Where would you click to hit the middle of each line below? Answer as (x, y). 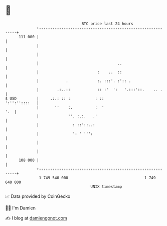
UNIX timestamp (106, 186)
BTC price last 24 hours (108, 24)
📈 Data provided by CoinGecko (38, 196)
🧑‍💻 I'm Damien (21, 208)
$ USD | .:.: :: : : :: (55, 98)
